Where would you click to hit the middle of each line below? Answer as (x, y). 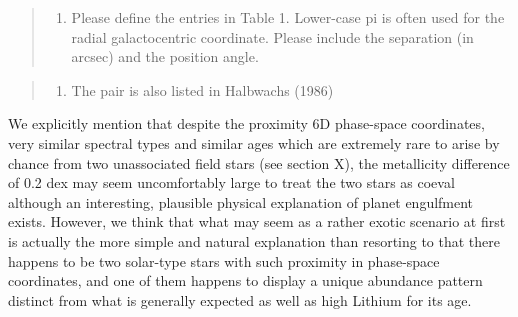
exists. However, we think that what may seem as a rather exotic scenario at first (257, 221)
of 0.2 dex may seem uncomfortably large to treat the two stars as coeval (231, 182)
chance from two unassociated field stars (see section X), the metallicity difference (259, 162)
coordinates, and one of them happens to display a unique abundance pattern (245, 280)
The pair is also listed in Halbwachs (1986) (202, 89)
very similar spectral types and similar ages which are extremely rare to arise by (254, 142)
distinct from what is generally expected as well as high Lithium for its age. (240, 299)
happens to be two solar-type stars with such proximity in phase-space (224, 260)
